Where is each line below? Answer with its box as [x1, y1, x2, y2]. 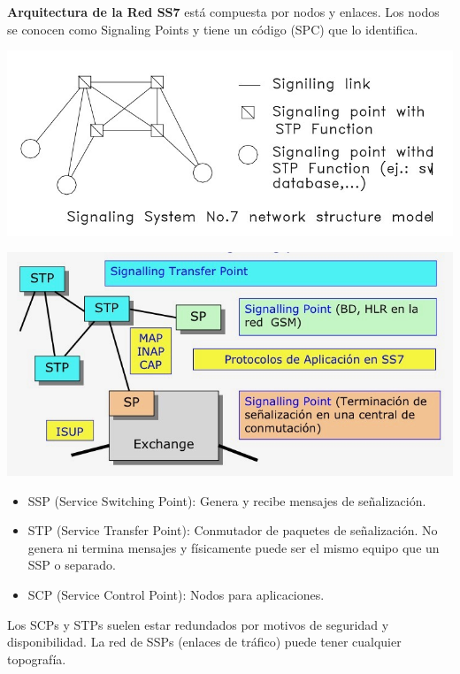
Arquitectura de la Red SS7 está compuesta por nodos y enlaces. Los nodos [7, 3, 440, 20]
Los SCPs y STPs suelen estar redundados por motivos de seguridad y [7, 615, 389, 633]
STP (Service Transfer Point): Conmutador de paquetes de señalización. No [27, 521, 438, 540]
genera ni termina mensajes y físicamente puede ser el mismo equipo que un [27, 538, 440, 556]
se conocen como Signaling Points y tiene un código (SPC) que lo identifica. [7, 19, 418, 38]
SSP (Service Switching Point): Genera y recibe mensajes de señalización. [27, 491, 426, 509]
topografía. [7, 649, 66, 668]
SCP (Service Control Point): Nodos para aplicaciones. [27, 586, 325, 604]
